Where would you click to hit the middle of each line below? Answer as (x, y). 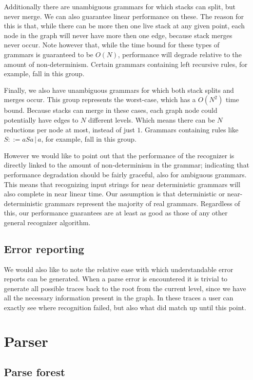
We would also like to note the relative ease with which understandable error (119, 269)
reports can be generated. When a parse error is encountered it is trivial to (116, 279)
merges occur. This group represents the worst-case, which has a (100, 99)
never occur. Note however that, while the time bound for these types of (112, 45)
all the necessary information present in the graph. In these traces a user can (119, 298)
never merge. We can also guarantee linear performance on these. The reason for (124, 16)
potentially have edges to (41, 119)
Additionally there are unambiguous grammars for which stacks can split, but (120, 6)
